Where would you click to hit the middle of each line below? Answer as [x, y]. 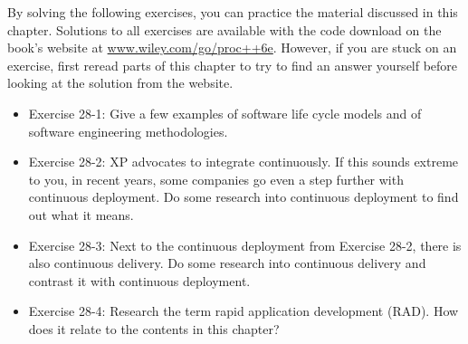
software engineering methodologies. [128, 131]
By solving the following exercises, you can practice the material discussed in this [233, 12]
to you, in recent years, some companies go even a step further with [216, 179]
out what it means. [81, 214]
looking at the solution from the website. [120, 83]
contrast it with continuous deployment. [139, 280]
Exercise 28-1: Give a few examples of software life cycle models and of [225, 113]
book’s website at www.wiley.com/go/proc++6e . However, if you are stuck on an [232, 48]
